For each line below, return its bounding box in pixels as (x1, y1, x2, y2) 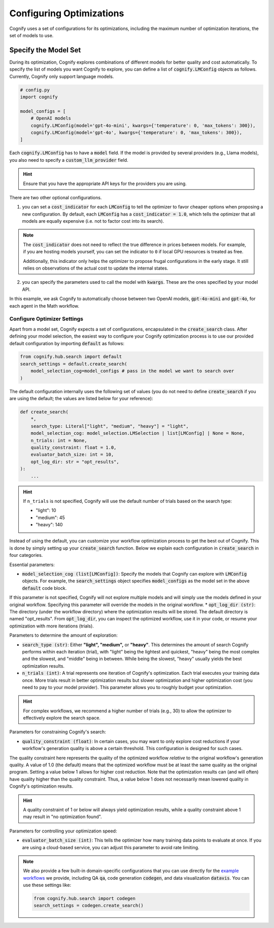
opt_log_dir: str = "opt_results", (30, 459, 119, 465)
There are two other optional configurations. (9, 194, 102, 200)
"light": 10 (36, 507, 56, 514)
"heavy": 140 (36, 522, 63, 528)
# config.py (20, 87, 50, 93)
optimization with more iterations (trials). (9, 623, 94, 629)
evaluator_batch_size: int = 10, (30, 452, 114, 458)
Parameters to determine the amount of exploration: (9, 632, 118, 638)
